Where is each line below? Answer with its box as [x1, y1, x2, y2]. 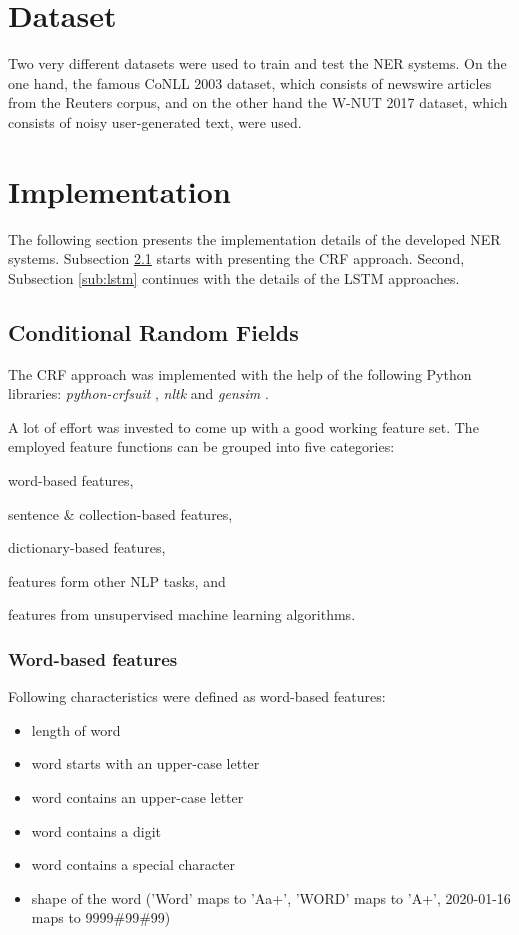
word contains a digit [31, 820, 162, 841]
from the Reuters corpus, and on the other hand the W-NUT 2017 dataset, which [8, 92, 508, 113]
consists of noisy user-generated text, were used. [8, 111, 302, 132]
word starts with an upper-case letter [31, 753, 260, 774]
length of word [31, 719, 121, 740]
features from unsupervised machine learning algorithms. [8, 604, 356, 625]
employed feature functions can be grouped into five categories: [8, 436, 395, 457]
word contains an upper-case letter [31, 786, 244, 807]
